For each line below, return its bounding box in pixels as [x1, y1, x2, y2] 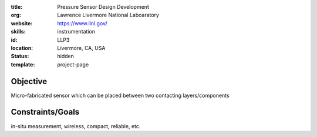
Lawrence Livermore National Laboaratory [57, 12, 160, 19]
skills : [11, 28, 26, 35]
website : [11, 19, 33, 26]
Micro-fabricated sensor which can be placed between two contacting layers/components [11, 92, 230, 99]
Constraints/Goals [11, 107, 80, 117]
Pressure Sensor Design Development [57, 4, 149, 10]
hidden [57, 53, 75, 60]
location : [11, 44, 33, 51]
